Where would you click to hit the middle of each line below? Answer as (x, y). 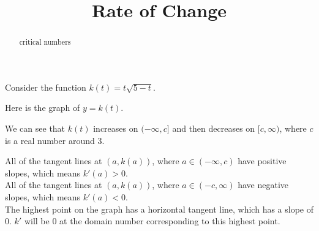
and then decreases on (214, 128)
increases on (116, 128)
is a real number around (50, 140)
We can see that (35, 128)
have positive (262, 161)
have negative (263, 185)
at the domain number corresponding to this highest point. (170, 221)
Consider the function (46, 87)
